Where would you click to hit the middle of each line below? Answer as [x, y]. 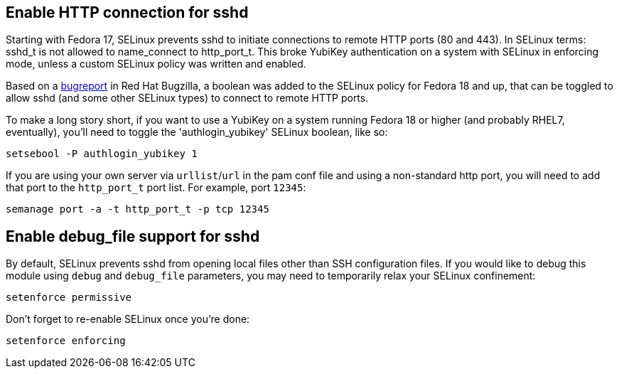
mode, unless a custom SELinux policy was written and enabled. [156, 64]
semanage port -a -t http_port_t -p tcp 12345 [138, 209]
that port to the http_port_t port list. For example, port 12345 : [156, 188]
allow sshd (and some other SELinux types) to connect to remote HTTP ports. [187, 98]
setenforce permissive [69, 298]
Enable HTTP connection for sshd [127, 12]
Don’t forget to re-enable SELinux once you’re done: [128, 319]
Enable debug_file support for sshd [133, 236]
